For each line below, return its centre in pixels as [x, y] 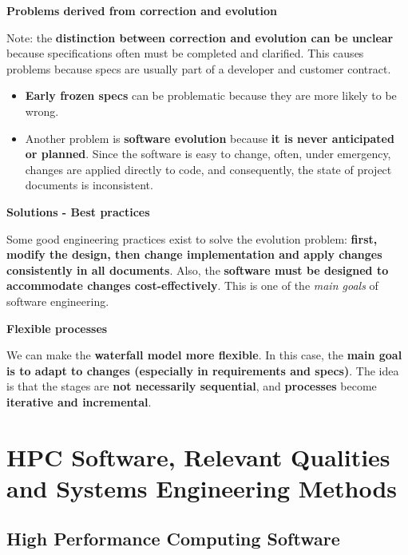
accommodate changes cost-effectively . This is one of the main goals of [192, 285]
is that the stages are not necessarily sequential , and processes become [192, 386]
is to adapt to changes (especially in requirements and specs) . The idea [203, 370]
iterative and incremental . [79, 401]
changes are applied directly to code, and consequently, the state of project [208, 169]
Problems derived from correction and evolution [142, 10]
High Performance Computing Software [173, 539]
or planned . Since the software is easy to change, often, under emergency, [208, 154]
